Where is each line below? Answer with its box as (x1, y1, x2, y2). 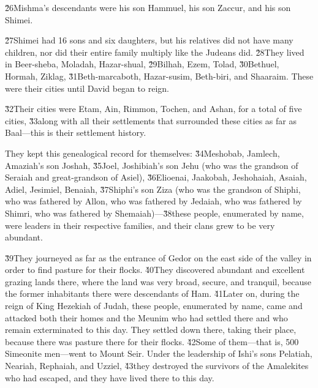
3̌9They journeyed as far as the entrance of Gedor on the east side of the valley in (5, 251, 312, 264)
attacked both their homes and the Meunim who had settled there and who (5, 311, 288, 324)
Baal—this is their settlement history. (5, 126, 146, 139)
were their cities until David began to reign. (5, 81, 169, 94)
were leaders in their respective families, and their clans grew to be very (5, 218, 275, 231)
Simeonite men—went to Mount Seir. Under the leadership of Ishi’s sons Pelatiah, (5, 347, 312, 360)
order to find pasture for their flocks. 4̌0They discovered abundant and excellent (5, 263, 305, 276)
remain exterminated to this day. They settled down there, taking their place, (5, 323, 297, 336)
